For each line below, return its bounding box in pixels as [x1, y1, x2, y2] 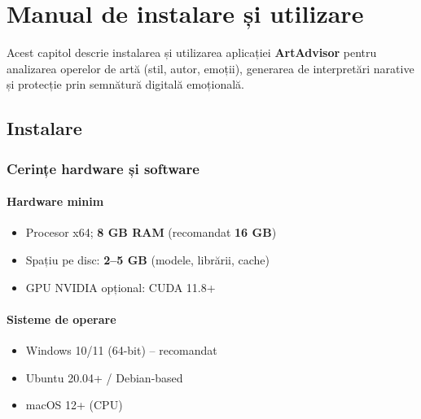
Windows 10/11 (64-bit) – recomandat [25, 341, 217, 358]
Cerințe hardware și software [7, 158, 200, 178]
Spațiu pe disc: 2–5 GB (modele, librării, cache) [25, 251, 270, 268]
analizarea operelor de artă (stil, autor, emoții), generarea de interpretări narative [7, 59, 414, 76]
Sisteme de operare [7, 310, 116, 327]
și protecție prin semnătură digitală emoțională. [7, 76, 244, 93]
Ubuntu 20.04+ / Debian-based [25, 369, 183, 386]
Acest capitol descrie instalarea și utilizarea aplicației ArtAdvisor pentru [7, 44, 377, 61]
